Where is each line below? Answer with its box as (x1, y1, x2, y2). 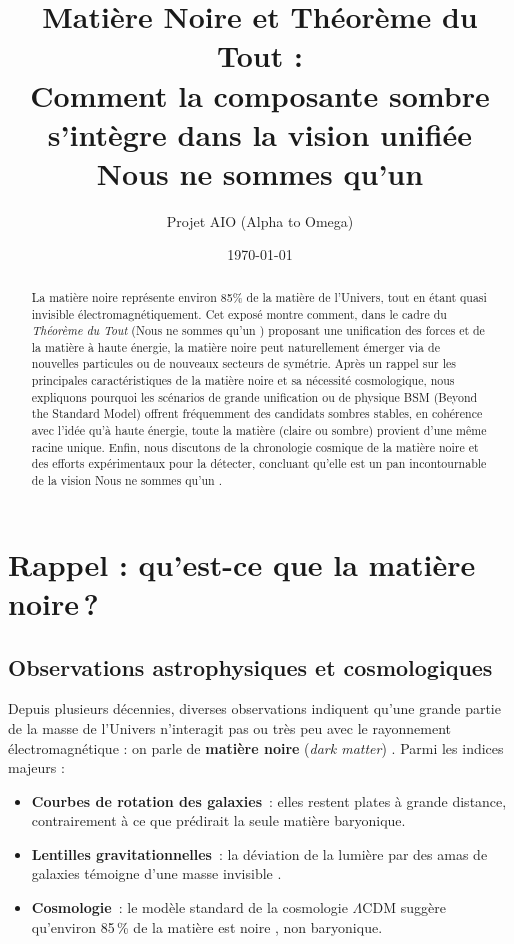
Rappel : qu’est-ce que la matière (8, 543, 476, 584)
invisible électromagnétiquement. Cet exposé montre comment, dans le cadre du (31, 305, 447, 322)
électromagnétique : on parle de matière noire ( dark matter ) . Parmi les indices (8, 737, 504, 758)
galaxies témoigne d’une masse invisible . (31, 863, 282, 884)
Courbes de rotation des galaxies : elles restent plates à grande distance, (31, 790, 507, 811)
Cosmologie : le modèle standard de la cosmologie (31, 897, 348, 918)
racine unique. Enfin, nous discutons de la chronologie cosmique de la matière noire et (31, 438, 479, 455)
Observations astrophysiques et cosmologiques (8, 651, 493, 682)
